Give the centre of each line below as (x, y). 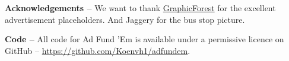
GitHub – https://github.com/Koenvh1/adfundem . (98, 50)
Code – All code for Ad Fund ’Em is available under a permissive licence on (144, 39)
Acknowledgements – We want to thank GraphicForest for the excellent (140, 8)
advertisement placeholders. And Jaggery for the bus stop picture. (125, 19)
